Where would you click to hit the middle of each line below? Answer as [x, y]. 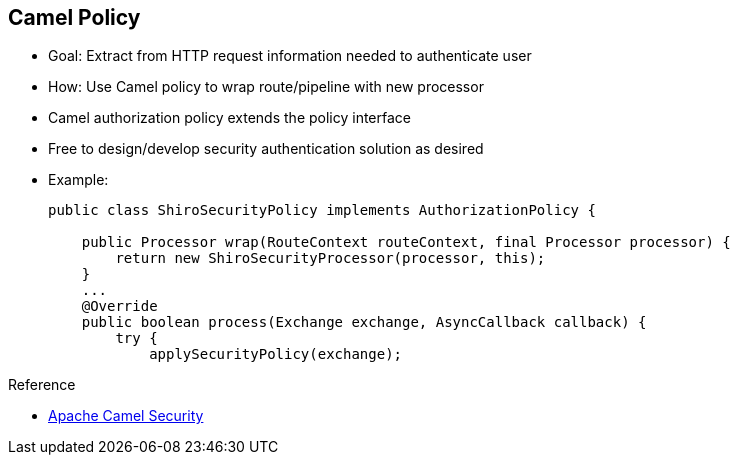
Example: [78, 180]
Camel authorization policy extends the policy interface [229, 118]
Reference [42, 385]
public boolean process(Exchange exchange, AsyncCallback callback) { [364, 322]
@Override [119, 306]
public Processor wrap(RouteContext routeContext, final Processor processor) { [406, 242]
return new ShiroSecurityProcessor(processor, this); [330, 258]
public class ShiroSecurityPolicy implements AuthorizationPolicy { [322, 210]
